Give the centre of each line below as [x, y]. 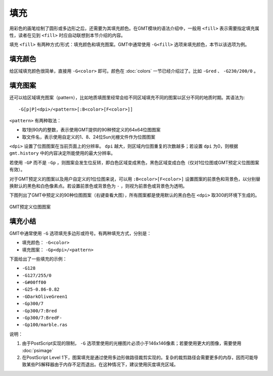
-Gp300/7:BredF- [42, 318]
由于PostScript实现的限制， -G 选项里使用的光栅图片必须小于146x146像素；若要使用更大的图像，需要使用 [132, 343]
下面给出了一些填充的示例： [38, 259]
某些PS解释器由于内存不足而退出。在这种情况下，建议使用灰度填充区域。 [102, 364]
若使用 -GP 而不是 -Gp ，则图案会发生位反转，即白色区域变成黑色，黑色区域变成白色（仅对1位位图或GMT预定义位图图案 [134, 162]
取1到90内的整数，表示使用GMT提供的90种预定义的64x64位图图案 [91, 130]
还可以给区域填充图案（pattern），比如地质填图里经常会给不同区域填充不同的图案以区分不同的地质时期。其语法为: [127, 98]
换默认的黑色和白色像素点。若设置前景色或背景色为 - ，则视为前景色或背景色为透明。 [98, 186]
